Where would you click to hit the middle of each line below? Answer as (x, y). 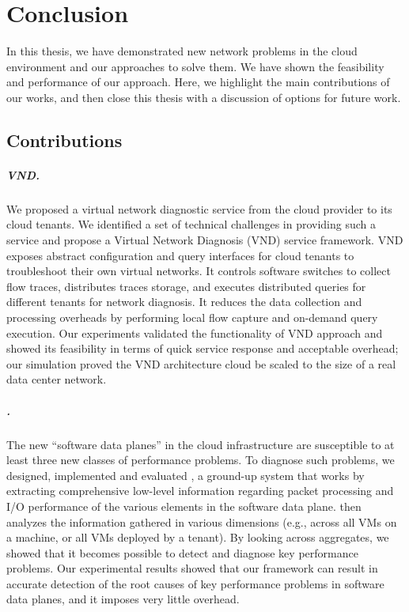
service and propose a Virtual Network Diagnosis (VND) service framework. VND (205, 240)
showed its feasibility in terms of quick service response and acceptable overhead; (203, 348)
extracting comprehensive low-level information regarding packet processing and (200, 491)
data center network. (57, 379)
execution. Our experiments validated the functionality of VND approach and (195, 332)
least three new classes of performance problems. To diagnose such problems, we (201, 460)
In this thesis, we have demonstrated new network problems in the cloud (182, 51)
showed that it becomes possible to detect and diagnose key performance (182, 552)
